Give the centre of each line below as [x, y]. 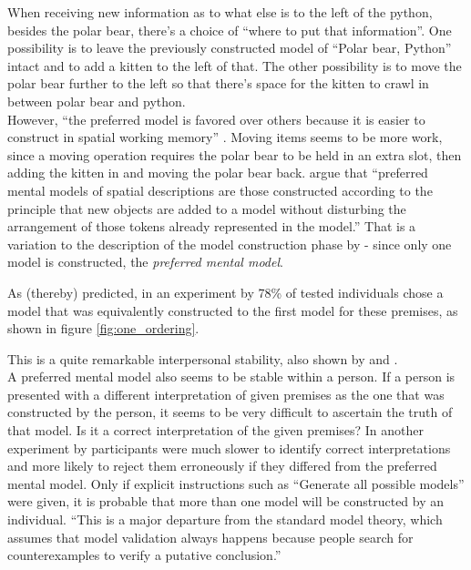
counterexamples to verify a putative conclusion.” [144, 555]
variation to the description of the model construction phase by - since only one [230, 244]
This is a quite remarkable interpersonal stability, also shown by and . [203, 358]
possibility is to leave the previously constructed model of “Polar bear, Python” [230, 48]
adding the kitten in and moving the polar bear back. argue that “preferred [218, 173]
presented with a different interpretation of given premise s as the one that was [226, 394]
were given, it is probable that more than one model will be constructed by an [226, 501]
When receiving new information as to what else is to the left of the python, [220, 12]
